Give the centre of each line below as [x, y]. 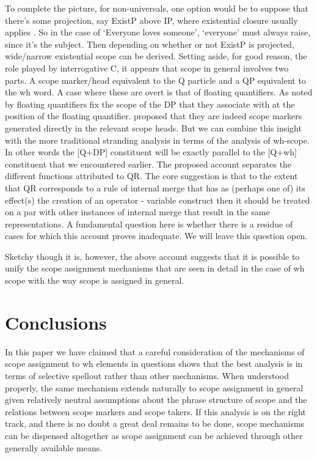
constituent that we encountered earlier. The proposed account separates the [148, 164]
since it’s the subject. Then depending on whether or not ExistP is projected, [150, 44]
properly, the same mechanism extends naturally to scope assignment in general [154, 387]
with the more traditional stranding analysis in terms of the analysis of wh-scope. [157, 140]
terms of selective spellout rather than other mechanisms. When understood [147, 375]
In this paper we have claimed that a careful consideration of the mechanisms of [155, 351]
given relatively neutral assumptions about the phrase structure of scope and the [156, 400]
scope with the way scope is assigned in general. [95, 280]
